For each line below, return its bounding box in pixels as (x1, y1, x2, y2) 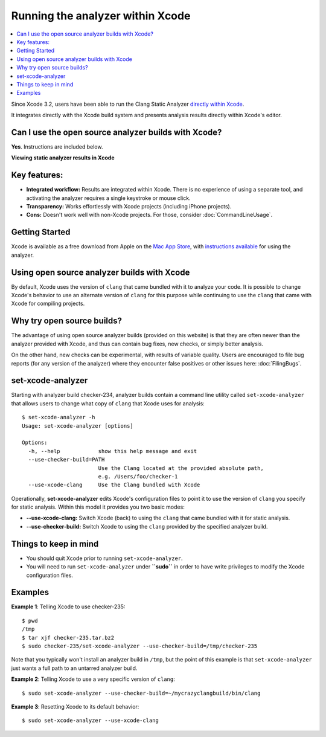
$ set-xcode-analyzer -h (22, 414, 95, 421)
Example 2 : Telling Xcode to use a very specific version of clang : (11, 675, 175, 683)
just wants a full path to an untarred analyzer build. (11, 665, 138, 672)
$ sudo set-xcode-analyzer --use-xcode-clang (22, 717, 159, 724)
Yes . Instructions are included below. (11, 143, 103, 150)
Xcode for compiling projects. (11, 300, 85, 307)
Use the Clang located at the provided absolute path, (98, 465, 264, 471)
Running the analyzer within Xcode (11, 9, 191, 22)
